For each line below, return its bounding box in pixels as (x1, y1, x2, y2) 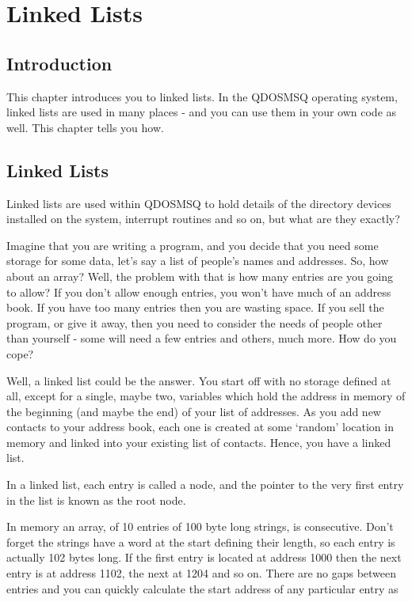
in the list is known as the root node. (6, 491, 186, 508)
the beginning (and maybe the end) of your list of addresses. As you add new (6, 403, 381, 419)
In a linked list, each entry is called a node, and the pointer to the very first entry (6, 476, 404, 493)
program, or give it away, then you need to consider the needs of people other (6, 314, 383, 331)
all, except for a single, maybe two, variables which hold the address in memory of (6, 388, 406, 404)
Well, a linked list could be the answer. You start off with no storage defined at (6, 372, 391, 388)
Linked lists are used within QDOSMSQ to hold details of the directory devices (6, 195, 391, 211)
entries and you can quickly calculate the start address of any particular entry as (6, 580, 399, 596)
